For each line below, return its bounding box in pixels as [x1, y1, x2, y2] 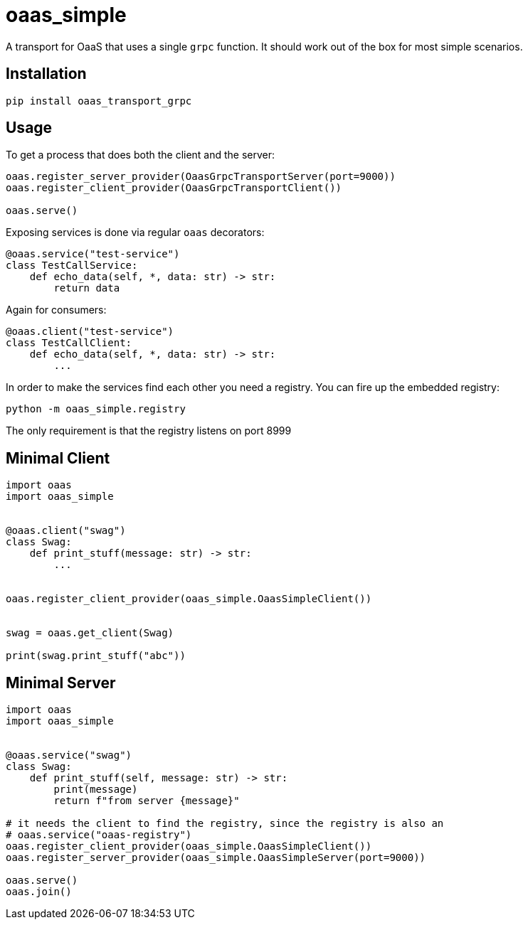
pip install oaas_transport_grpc [6, 95, 192, 107]
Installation [6, 65, 87, 83]
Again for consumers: [6, 304, 107, 316]
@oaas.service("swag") [6, 749, 132, 761]
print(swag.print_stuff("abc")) [6, 650, 186, 662]
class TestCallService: [6, 260, 138, 272]
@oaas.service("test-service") [6, 248, 180, 260]
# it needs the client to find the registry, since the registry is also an [6, 818, 444, 830]
